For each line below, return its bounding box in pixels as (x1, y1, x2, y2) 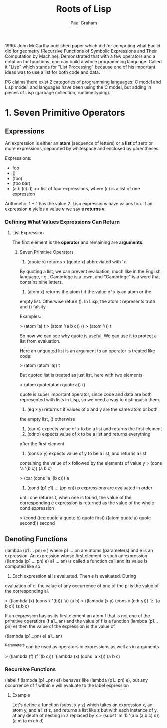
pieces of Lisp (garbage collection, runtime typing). (5, 89, 111, 95)
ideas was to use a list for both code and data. (5, 69, 100, 75)
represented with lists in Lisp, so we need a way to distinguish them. (19, 397, 161, 403)
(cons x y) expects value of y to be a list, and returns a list (27, 450, 146, 457)
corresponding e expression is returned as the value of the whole (19, 500, 155, 506)
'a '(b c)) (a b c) (19, 465, 52, 472)
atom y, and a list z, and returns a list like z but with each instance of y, (12, 707, 158, 713)
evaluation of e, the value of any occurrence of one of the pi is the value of (5, 583, 159, 589)
